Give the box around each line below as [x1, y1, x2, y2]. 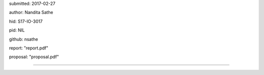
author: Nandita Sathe [9, 10, 53, 15]
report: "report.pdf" [9, 45, 48, 51]
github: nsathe [9, 36, 39, 42]
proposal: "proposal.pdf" [9, 54, 59, 60]
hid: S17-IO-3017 [9, 18, 43, 24]
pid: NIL [9, 27, 25, 33]
